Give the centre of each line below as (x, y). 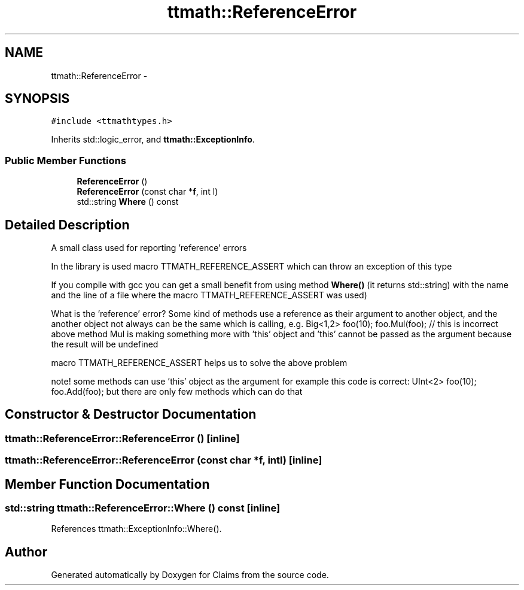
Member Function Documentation (107, 484)
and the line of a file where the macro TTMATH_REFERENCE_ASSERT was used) (209, 295)
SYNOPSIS (37, 99)
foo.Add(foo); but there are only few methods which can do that (177, 392)
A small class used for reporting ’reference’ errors (149, 248)
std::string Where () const (128, 202)
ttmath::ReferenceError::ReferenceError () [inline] (122, 438)
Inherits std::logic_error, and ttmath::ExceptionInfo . (153, 140)
